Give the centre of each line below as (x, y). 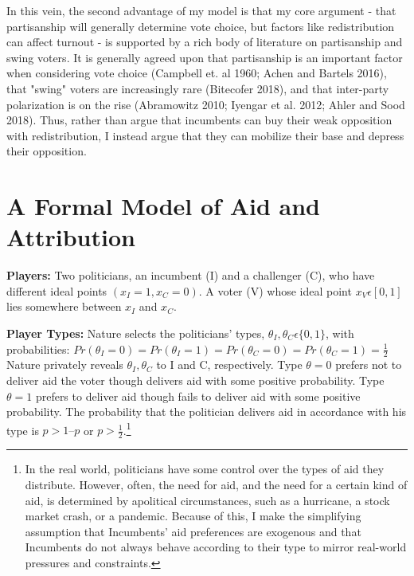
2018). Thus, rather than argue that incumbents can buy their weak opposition (199, 120)
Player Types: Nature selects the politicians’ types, (136, 333)
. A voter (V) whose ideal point (275, 290)
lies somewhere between (64, 306)
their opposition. (47, 151)
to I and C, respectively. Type (229, 364)
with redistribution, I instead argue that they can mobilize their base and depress (205, 135)
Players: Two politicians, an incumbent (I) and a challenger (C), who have (191, 275)
